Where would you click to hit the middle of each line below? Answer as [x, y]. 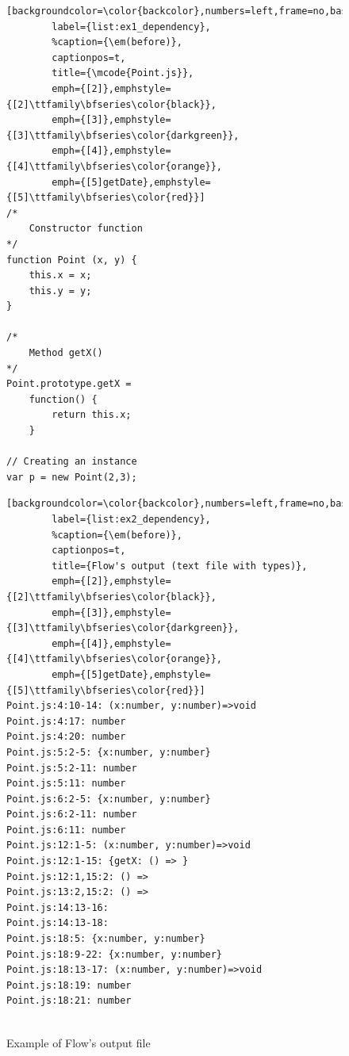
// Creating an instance [72, 462]
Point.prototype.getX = [69, 384]
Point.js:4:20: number [66, 737]
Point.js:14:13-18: [58, 923]
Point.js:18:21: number [69, 1001]
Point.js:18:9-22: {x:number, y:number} [115, 954]
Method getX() [66, 353]
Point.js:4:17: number [66, 721]
